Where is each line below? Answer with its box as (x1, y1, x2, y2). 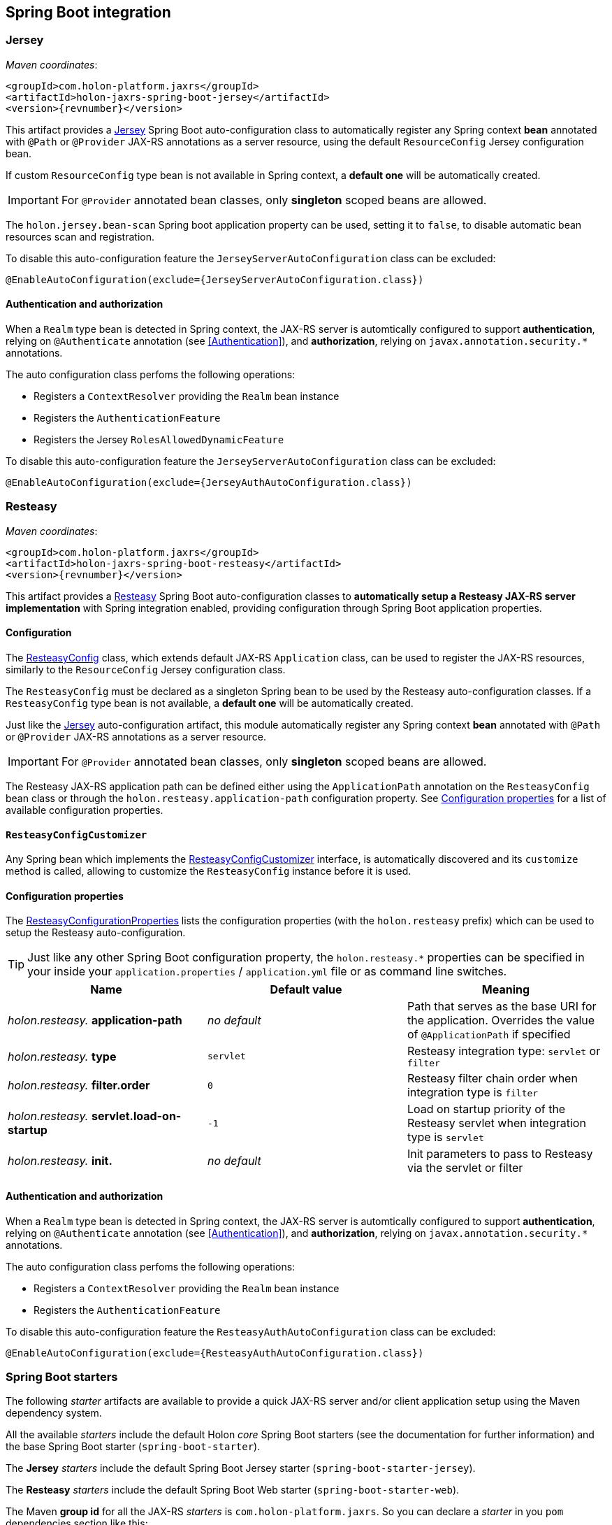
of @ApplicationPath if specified (407, 1027, 571, 1042)
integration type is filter (407, 1085, 539, 1100)
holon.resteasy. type (8, 1049, 117, 1064)
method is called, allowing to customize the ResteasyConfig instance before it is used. (6, 865, 411, 878)
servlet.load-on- (91, 1109, 182, 1124)
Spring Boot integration (6, 3, 171, 21)
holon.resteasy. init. (8, 1154, 112, 1168)
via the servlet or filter (407, 1161, 523, 1175)
